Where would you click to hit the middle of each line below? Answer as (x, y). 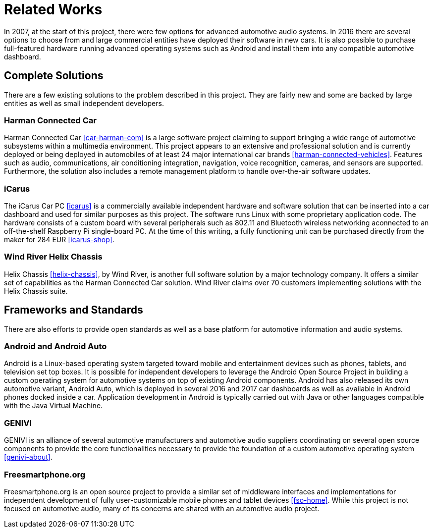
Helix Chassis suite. (36, 291)
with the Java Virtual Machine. (54, 406)
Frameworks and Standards (74, 310)
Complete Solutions (54, 76)
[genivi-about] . (28, 457)
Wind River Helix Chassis (53, 257)
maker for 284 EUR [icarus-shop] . (59, 240)
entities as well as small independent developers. (84, 103)
